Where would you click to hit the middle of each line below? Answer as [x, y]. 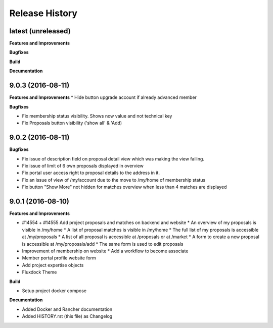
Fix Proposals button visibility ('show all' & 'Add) [72, 123]
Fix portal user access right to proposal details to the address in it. [91, 173]
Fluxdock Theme [39, 272]
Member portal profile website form [59, 258]
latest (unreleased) [40, 31]
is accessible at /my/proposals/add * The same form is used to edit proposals [103, 244]
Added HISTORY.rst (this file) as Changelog [67, 316]
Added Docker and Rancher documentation [67, 309]
